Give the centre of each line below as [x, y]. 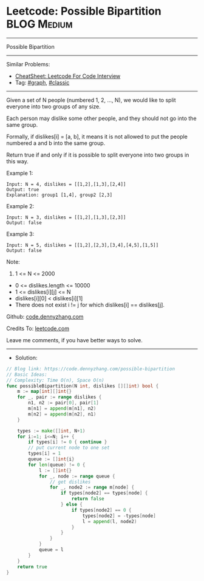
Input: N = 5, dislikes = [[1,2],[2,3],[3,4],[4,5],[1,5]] [83, 245]
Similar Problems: [28, 64]
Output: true [23, 189]
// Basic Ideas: [27, 375]
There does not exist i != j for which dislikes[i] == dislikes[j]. [90, 305]
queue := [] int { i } [51, 459]
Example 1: [20, 173]
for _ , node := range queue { [77, 476]
